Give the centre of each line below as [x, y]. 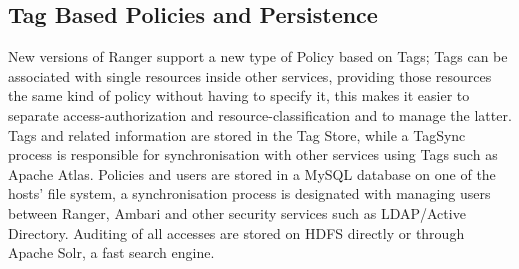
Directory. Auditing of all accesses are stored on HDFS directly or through [236, 232]
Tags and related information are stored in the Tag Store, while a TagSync [237, 134]
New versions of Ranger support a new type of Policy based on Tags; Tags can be [258, 56]
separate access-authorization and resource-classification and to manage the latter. [260, 114]
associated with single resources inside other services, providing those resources [250, 75]
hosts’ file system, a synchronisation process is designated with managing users [249, 193]
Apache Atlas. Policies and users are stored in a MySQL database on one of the [252, 173]
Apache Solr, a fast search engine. [111, 252]
